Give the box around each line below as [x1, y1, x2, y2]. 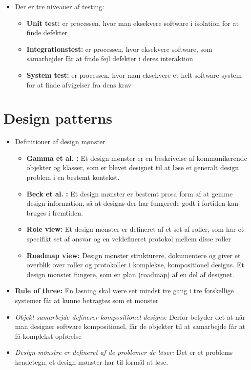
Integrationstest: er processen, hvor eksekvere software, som [26, 44, 212, 54]
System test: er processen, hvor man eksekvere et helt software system [26, 69, 242, 80]
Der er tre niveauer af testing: [15, 1, 105, 11]
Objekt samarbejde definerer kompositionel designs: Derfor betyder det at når [15, 311, 246, 322]
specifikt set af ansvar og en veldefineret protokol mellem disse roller [26, 234, 231, 244]
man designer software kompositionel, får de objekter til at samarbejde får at [15, 321, 246, 331]
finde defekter [26, 27, 67, 38]
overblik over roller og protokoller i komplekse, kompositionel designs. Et [26, 260, 244, 270]
